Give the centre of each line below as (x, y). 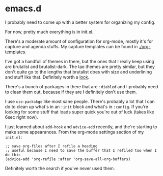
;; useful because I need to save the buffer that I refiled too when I (81, 150)
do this (13, 155)
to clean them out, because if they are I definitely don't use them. (71, 92)
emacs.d (23, 9)
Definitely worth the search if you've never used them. (60, 168)
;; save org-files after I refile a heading (51, 146)
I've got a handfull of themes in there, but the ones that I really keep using (80, 61)
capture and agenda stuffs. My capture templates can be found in (72, 46)
